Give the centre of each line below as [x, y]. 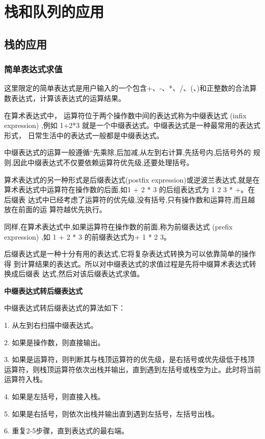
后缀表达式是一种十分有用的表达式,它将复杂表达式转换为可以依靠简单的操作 [130, 254]
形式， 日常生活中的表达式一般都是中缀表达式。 [84, 135]
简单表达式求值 [33, 69]
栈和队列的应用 [54, 11]
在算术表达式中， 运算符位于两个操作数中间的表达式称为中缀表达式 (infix [125, 115]
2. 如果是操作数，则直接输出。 [55, 342]
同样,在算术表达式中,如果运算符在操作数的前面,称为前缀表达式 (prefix [118, 226]
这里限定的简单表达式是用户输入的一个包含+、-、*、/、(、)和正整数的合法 [127, 88]
